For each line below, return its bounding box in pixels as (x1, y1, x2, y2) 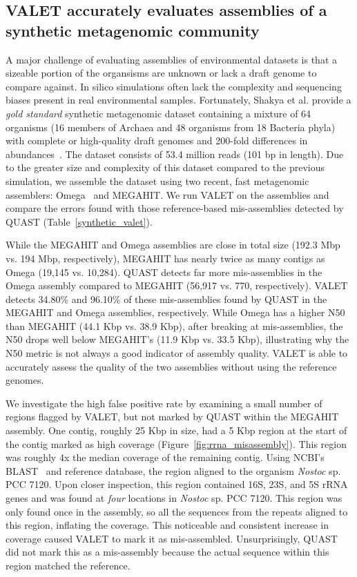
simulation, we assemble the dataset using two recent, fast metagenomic (6, 173, 309, 188)
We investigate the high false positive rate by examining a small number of (6, 395, 322, 410)
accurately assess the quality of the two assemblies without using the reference (6, 359, 337, 373)
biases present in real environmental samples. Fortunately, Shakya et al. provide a (6, 92, 351, 107)
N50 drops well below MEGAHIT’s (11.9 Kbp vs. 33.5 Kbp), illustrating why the (6, 332, 349, 346)
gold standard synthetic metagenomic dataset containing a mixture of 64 (6, 106, 311, 120)
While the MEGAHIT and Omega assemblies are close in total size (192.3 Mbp (6, 237, 340, 252)
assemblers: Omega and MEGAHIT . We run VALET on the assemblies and (6, 187, 329, 202)
